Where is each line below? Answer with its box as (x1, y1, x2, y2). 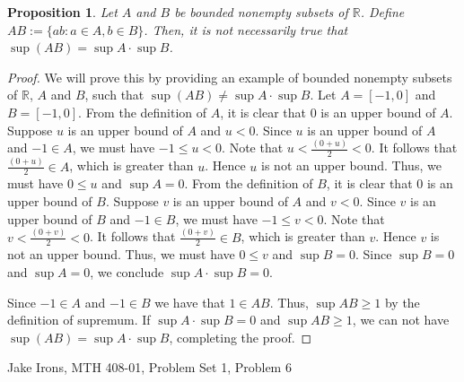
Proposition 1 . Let (7, 3, 118, 21)
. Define (360, 3, 405, 21)
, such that (84, 85, 144, 104)
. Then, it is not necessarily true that (144, 20, 348, 39)
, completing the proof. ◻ (169, 327, 312, 346)
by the (384, 292, 420, 311)
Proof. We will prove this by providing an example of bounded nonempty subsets (7, 67, 452, 86)
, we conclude (90, 262, 164, 281)
